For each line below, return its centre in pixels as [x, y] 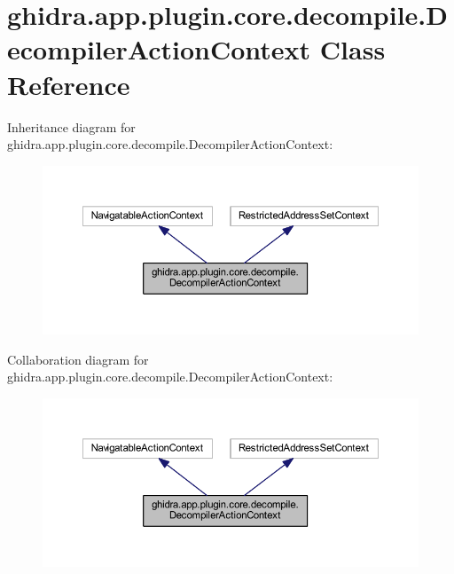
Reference [69, 84]
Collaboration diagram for [78, 359]
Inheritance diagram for [71, 126]
